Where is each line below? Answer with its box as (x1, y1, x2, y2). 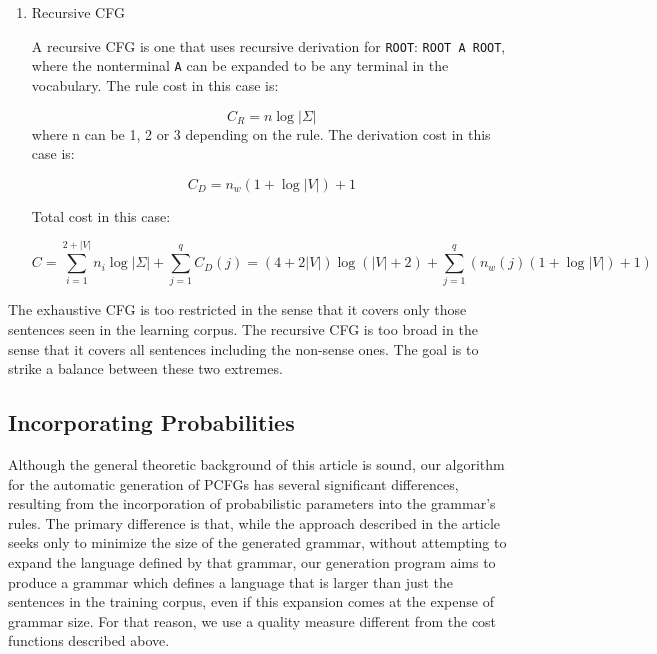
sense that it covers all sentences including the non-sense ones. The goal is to (8, 338, 479, 359)
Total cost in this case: (31, 205, 171, 226)
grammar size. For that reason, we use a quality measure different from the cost (8, 610, 497, 631)
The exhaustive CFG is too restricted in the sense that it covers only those (8, 299, 467, 320)
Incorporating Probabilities (8, 407, 295, 438)
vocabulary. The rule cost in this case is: (31, 74, 279, 95)
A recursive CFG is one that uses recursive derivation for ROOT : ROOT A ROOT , (31, 35, 506, 56)
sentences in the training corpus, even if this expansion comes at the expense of (8, 591, 494, 612)
